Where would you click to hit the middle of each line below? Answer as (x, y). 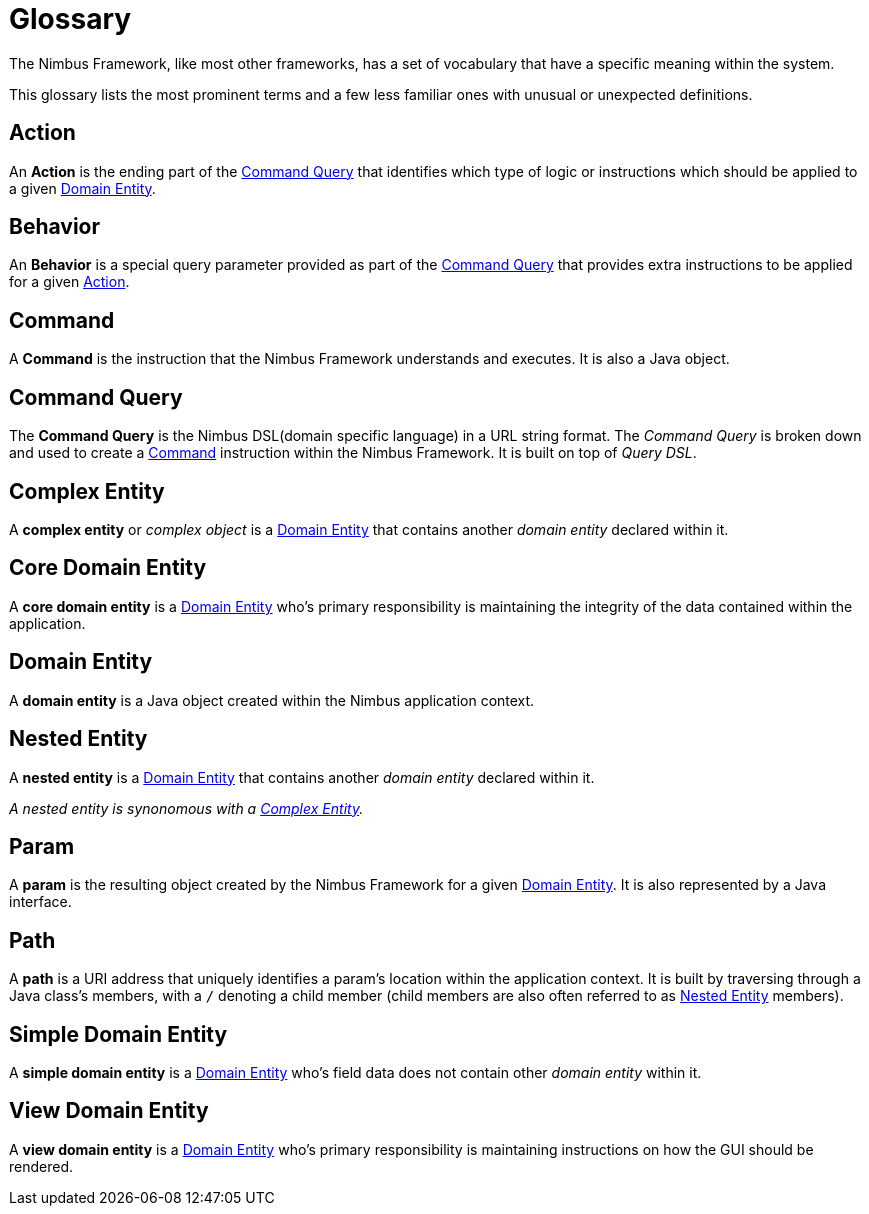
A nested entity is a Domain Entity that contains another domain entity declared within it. (302, 777)
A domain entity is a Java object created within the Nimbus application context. (272, 700)
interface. (40, 902)
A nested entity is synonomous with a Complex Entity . (186, 808)
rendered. (41, 1166)
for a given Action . (69, 282)
